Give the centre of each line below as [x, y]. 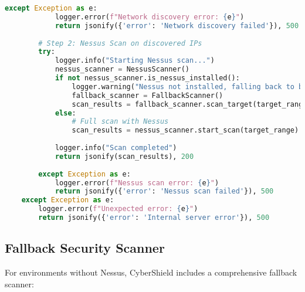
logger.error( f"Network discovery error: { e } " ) [150, 17]
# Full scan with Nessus [120, 122]
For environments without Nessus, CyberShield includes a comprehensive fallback [151, 272]
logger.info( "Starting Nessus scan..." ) [135, 61]
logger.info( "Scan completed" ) [116, 148]
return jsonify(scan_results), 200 [124, 156]
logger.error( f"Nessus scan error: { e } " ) [137, 183]
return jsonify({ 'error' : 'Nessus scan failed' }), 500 [164, 191]
